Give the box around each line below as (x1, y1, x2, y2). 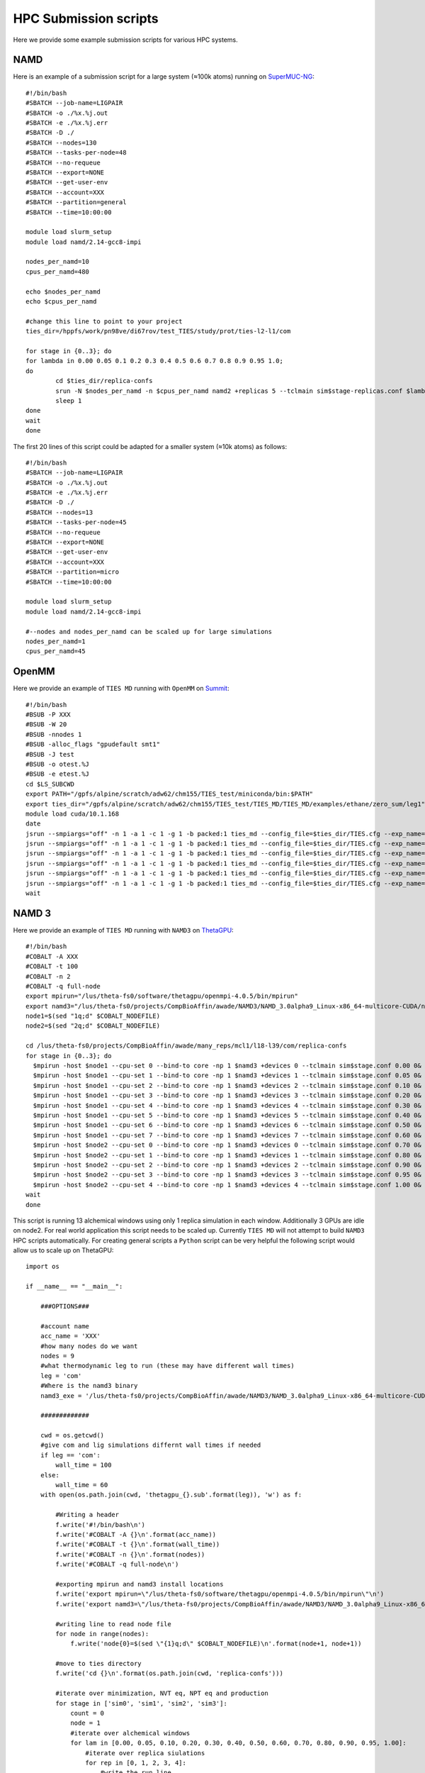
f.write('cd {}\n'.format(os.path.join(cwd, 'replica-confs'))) (55, 1669, 283, 1677)
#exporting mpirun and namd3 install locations (55, 1580, 224, 1588)
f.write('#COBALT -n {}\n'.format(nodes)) (55, 1550, 205, 1558)
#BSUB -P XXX (25, 711, 71, 719)
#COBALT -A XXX (25, 952, 79, 960)
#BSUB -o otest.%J (25, 760, 90, 768)
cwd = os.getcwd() (40, 1431, 105, 1440)
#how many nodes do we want (40, 1342, 138, 1350)
